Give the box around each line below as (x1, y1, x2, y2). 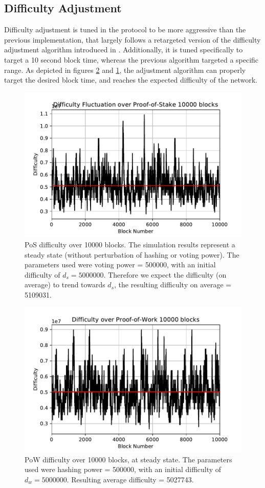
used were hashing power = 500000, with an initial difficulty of (25, 464, 222, 475)
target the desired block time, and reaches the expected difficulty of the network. (4, 74, 257, 85)
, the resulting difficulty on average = (114, 279, 232, 290)
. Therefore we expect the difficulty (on (103, 269, 227, 280)
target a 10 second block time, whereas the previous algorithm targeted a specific (4, 54, 259, 65)
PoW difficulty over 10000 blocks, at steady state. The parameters (25, 454, 232, 464)
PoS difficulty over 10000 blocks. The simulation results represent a (25, 239, 235, 250)
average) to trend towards (25, 279, 105, 290)
